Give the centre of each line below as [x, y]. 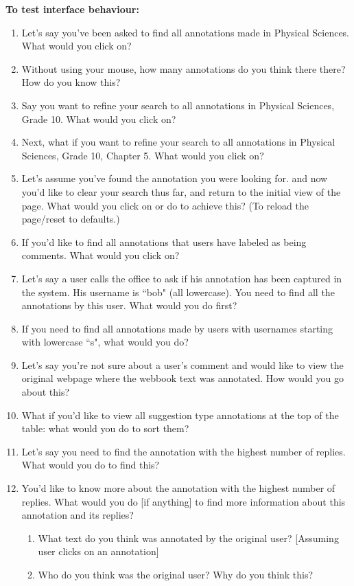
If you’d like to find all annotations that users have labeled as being [164, 241]
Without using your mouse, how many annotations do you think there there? [184, 68]
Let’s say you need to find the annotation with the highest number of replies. [184, 451]
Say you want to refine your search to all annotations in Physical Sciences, [178, 105]
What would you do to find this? [91, 465]
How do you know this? [71, 82]
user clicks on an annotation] [98, 551]
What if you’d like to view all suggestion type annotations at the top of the [180, 415]
